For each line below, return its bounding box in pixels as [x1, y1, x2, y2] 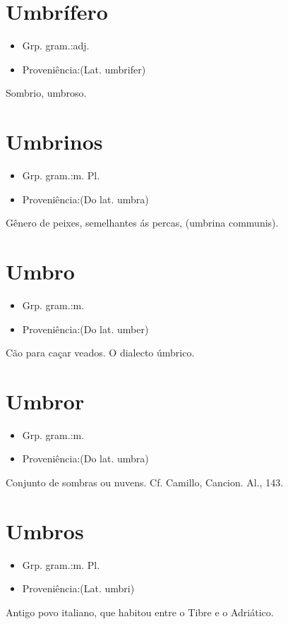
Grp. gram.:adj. [22, 38, 90, 53]
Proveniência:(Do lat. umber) [22, 321, 149, 336]
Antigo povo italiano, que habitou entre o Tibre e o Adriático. [6, 604, 274, 619]
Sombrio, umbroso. [6, 85, 87, 100]
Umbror [6, 386, 85, 415]
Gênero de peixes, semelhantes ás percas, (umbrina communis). [6, 215, 279, 230]
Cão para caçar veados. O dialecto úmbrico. [6, 345, 195, 360]
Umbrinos [6, 127, 103, 156]
